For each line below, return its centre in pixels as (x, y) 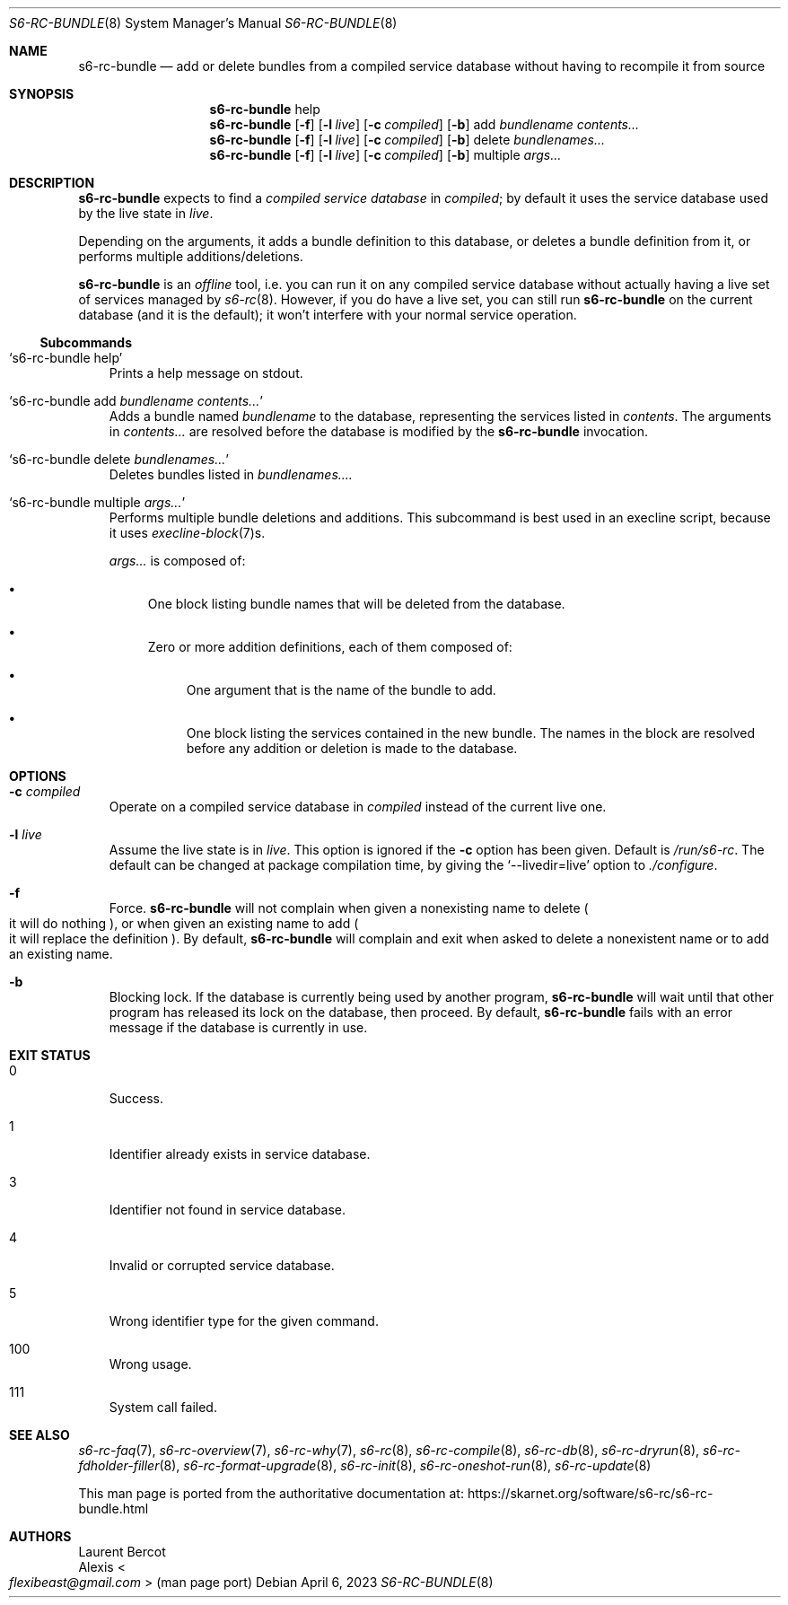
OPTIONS (38, 776)
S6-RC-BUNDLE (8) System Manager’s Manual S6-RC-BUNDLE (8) (203, 23)
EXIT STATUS (50, 1055)
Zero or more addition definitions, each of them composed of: (330, 647)
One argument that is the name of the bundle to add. (341, 690)
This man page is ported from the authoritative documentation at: (271, 1493)
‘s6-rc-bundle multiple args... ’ (97, 502)
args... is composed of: (177, 561)
